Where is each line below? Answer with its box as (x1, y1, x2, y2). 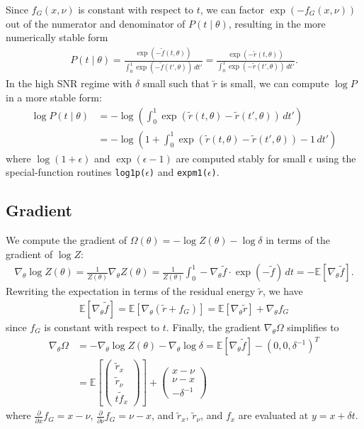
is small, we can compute (220, 76, 329, 91)
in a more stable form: (6, 90, 102, 105)
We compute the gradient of (6, 233, 127, 247)
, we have (263, 284, 303, 299)
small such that (142, 76, 210, 91)
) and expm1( (149, 165, 207, 179)
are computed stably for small (176, 150, 306, 165)
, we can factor (200, 2, 265, 16)
